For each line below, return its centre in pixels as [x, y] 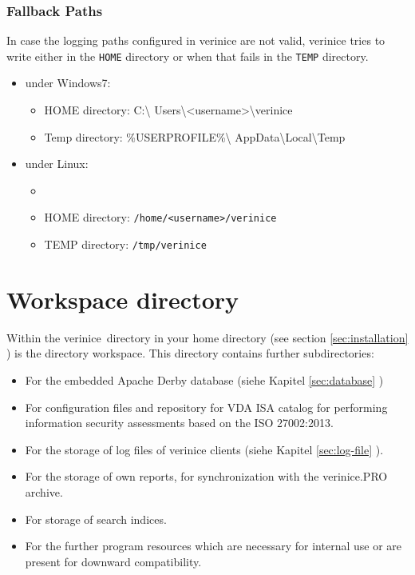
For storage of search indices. [96, 519]
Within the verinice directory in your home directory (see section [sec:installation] [207, 337]
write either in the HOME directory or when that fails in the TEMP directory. [188, 56]
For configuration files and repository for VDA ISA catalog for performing [206, 407]
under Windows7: [68, 83]
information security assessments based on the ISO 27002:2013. [179, 423]
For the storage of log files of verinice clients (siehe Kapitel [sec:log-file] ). [204, 449]
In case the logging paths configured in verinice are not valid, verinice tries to [196, 40]
